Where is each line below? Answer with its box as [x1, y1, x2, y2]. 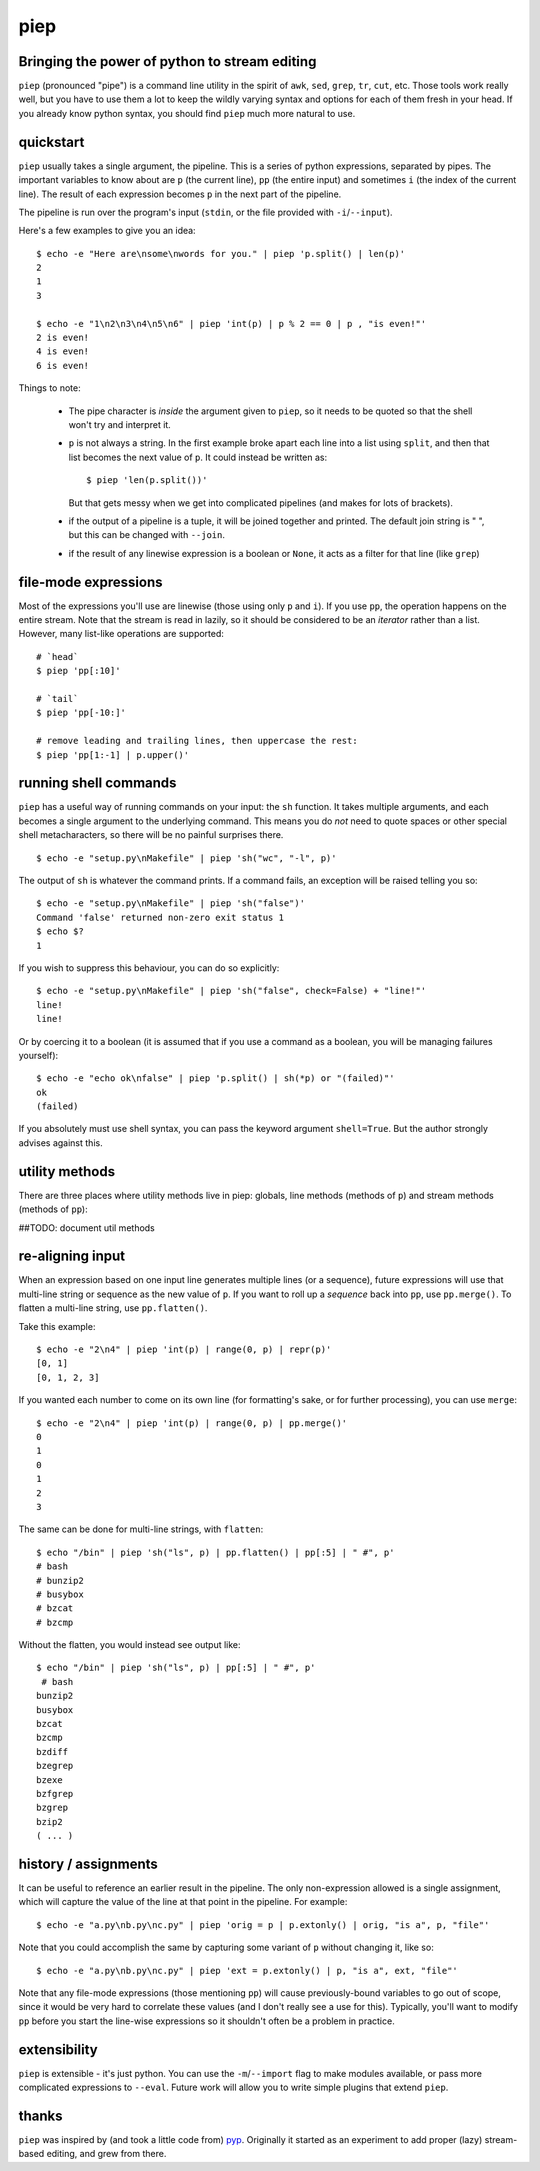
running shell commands [18, 775, 177, 792]
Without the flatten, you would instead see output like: [18, 1639, 241, 1651]
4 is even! [36, 346, 90, 357]
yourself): [18, 1049, 59, 1061]
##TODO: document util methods [18, 1221, 155, 1234]
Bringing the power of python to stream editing [18, 53, 317, 70]
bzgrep [36, 1802, 69, 1814]
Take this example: [18, 1320, 96, 1332]
